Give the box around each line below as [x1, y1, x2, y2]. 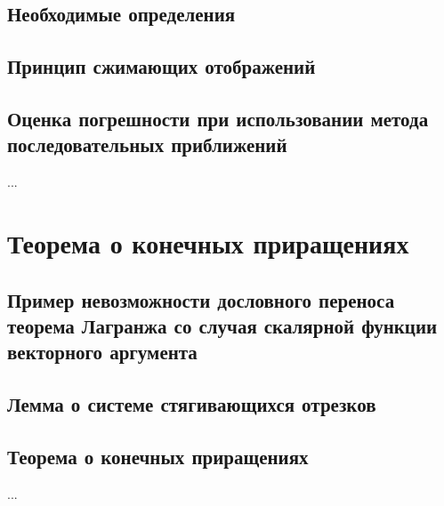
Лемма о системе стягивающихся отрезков [7, 390, 376, 418]
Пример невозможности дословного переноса [7, 285, 395, 313]
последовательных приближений [7, 131, 287, 158]
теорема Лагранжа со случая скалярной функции [7, 311, 438, 339]
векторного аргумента [7, 338, 198, 365]
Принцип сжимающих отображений [7, 52, 316, 80]
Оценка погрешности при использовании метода [7, 104, 429, 132]
